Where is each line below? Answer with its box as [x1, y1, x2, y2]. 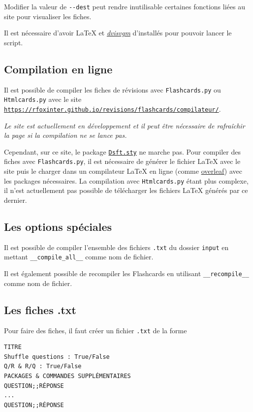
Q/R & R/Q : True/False [4, 363, 82, 370]
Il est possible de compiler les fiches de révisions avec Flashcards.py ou [4, 84, 221, 95]
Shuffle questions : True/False [4, 353, 110, 360]
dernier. [4, 194, 27, 205]
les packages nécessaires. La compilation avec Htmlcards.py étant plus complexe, [4, 175, 249, 186]
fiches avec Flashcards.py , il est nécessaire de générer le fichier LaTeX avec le [4, 156, 241, 166]
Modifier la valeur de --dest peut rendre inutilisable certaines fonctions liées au [4, 1, 245, 11]
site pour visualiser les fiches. [4, 11, 92, 21]
